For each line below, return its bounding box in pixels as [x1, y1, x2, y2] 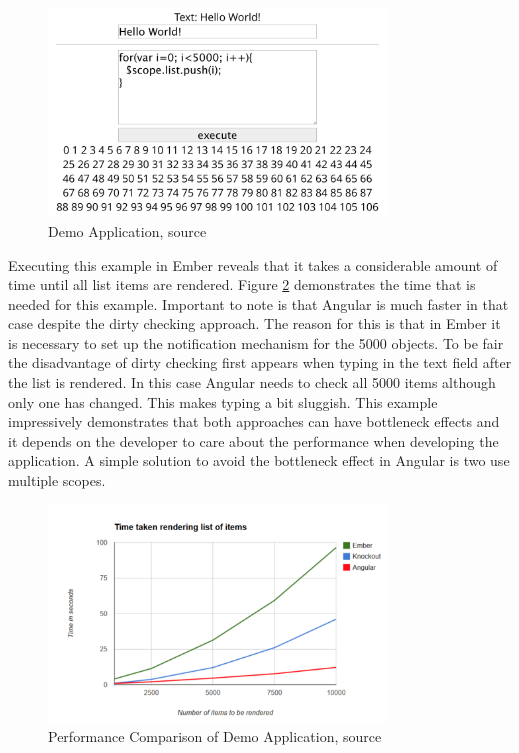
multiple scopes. [8, 470, 106, 491]
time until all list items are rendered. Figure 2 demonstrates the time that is [8, 274, 476, 295]
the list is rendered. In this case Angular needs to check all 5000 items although [8, 372, 496, 393]
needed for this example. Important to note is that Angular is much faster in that [8, 293, 509, 314]
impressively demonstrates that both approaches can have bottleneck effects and [8, 411, 500, 432]
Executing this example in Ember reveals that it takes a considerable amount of [8, 254, 498, 275]
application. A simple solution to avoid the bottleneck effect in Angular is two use [8, 450, 510, 471]
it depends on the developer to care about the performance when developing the [8, 430, 499, 451]
